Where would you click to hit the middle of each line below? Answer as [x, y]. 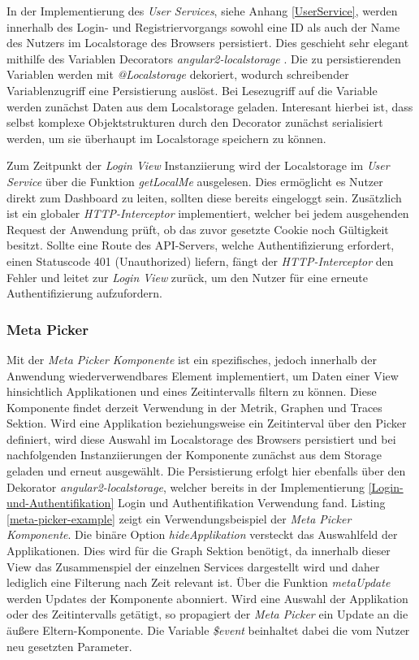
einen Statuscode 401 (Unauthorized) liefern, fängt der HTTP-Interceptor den [200, 261]
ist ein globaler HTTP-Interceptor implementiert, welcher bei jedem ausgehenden [208, 213]
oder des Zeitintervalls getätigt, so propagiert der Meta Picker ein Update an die [207, 614]
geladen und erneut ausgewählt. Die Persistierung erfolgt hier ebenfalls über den [206, 471]
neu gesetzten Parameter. [69, 646]
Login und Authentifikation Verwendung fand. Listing [251, 503]
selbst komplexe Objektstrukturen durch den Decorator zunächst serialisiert [195, 122]
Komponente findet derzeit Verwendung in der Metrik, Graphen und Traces [194, 407]
